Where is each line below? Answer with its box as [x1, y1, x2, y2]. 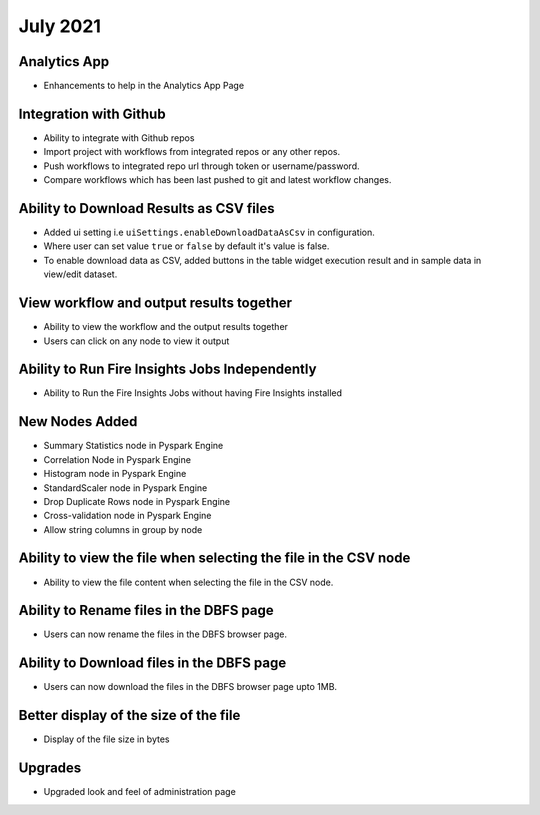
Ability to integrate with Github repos [43, 131, 195, 144]
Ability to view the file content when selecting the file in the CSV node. [43, 576, 334, 588]
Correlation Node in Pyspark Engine [43, 453, 192, 465]
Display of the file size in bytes [43, 733, 170, 745]
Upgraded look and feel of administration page [43, 786, 237, 798]
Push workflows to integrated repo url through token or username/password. [43, 160, 360, 172]
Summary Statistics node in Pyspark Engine [43, 440, 224, 452]
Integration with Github [18, 105, 166, 122]
